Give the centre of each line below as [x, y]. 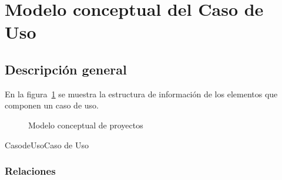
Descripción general [66, 69]
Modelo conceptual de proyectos [86, 125]
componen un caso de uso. [52, 105]
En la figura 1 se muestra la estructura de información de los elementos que [141, 94]
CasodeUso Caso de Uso [47, 145]
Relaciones [30, 171]
